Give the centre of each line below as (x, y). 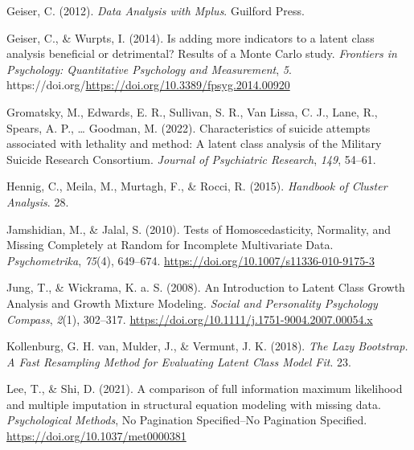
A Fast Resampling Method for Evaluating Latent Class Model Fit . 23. (179, 361)
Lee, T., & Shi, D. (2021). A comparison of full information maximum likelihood (205, 389)
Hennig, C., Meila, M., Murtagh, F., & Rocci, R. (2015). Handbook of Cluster (197, 186)
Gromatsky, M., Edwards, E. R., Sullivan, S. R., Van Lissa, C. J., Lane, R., (192, 111)
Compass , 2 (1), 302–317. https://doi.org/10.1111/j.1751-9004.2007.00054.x (190, 319)
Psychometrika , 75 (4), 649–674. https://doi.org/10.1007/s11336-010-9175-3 (191, 260)
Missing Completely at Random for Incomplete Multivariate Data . (170, 245)
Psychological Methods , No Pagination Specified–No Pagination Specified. (187, 420)
